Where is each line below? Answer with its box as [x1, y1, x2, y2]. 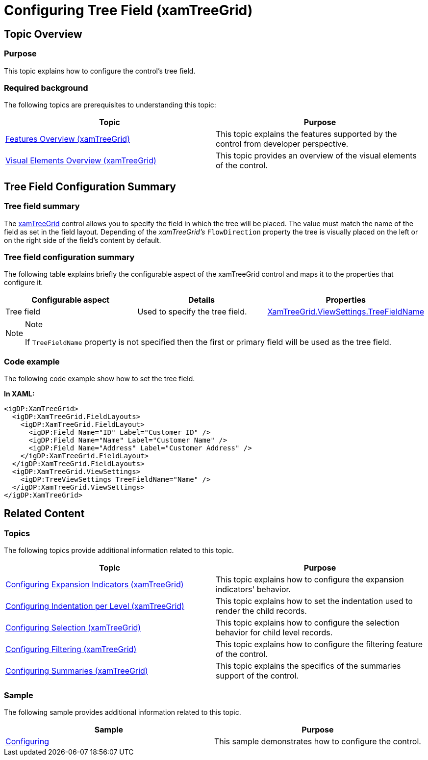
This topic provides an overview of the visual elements [216, 151, 417, 161]
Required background [4, 82, 88, 93]
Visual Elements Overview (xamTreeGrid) [5, 156, 156, 166]
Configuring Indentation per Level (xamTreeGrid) [5, 601, 184, 611]
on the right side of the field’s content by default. [4, 236, 161, 244]
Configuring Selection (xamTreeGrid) [5, 623, 141, 633]
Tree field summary [4, 201, 80, 211]
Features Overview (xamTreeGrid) [5, 134, 130, 144]
